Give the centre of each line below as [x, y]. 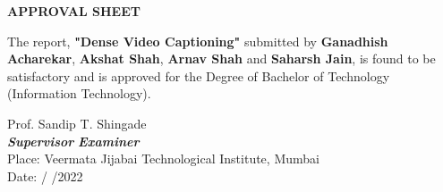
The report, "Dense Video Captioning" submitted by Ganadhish [198, 41]
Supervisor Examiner [73, 141]
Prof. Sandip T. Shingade [77, 123]
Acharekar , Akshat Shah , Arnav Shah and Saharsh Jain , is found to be [221, 58]
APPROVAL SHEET [74, 11]
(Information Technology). [79, 93]
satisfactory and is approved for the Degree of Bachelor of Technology [199, 75]
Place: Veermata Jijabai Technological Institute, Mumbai [163, 159]
